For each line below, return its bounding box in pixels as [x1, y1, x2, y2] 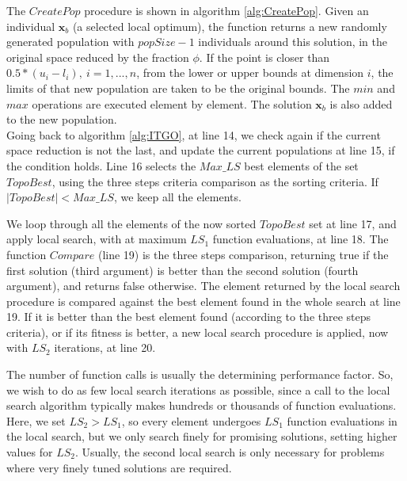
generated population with [6, 33, 135, 50]
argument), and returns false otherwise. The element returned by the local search [6, 277, 401, 294]
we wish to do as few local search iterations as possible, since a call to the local [6, 381, 390, 398]
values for [6, 444, 53, 460]
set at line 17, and [309, 215, 397, 231]
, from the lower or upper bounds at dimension [136, 64, 364, 81]
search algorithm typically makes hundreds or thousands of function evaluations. [6, 397, 397, 414]
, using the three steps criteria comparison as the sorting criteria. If [51, 173, 378, 189]
